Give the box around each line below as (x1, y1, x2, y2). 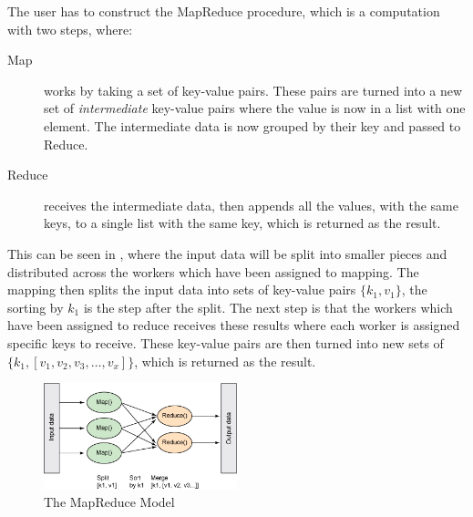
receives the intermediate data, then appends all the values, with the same (44, 195, 458, 214)
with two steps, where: (7, 19, 133, 38)
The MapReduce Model (44, 492, 175, 512)
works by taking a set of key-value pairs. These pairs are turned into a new (44, 80, 463, 99)
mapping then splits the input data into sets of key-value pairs (7, 280, 356, 299)
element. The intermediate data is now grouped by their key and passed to (44, 116, 461, 135)
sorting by (7, 297, 64, 316)
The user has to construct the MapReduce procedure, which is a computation (7, 2, 440, 20)
